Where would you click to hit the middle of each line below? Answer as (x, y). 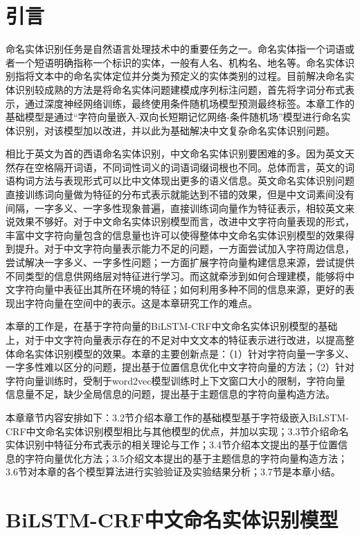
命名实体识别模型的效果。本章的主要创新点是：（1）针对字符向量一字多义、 (184, 353)
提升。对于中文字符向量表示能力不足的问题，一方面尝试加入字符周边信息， (184, 248)
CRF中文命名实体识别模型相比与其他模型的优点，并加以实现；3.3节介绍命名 (177, 431)
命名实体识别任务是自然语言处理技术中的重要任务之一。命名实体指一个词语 (175, 49)
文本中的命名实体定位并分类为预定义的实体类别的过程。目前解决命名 (189, 76)
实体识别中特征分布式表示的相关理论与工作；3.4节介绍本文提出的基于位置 (172, 445)
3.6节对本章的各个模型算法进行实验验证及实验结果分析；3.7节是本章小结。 (173, 472)
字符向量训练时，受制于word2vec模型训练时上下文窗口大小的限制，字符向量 (175, 380)
